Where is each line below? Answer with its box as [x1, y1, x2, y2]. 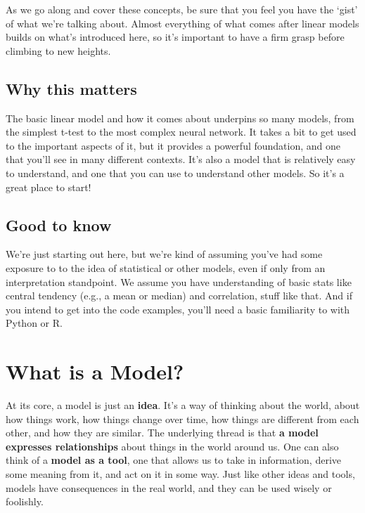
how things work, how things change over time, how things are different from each [6, 411, 359, 426]
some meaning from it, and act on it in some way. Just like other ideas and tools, [6, 467, 355, 481]
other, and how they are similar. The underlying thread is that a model [6, 425, 319, 440]
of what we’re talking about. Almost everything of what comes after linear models [6, 15, 359, 30]
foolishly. [6, 494, 44, 509]
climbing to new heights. [6, 43, 111, 58]
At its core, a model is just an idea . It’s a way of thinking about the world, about [6, 398, 360, 413]
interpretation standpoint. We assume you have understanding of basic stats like [6, 274, 352, 289]
